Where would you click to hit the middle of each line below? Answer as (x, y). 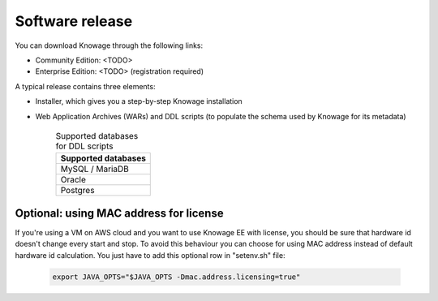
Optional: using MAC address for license (119, 213)
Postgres (77, 191)
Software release (74, 21)
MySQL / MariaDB (95, 169)
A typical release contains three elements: (85, 86)
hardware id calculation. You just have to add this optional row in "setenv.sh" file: (150, 255)
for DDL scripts (84, 146)
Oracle (73, 180)
